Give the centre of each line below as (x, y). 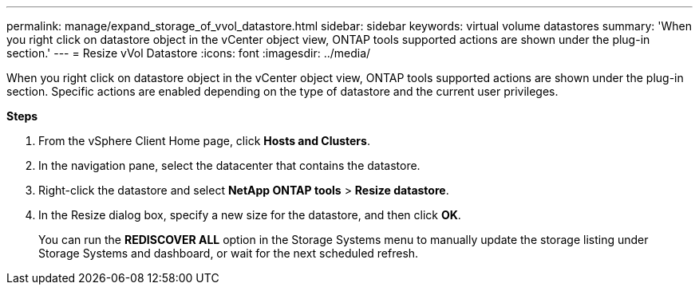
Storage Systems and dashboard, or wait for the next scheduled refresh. (229, 253)
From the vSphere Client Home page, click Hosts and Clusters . (204, 141)
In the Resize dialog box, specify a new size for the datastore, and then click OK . (250, 215)
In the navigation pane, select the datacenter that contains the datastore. (229, 165)
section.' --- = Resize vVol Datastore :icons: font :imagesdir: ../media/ (189, 53)
